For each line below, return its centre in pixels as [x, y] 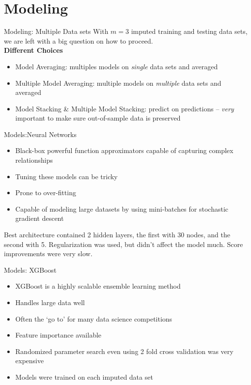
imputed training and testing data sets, [189, 31]
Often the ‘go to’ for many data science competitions [94, 318]
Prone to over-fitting [46, 192]
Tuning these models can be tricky [66, 176]
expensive [30, 361]
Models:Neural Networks [40, 134]
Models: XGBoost [30, 269]
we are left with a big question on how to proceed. [78, 40]
